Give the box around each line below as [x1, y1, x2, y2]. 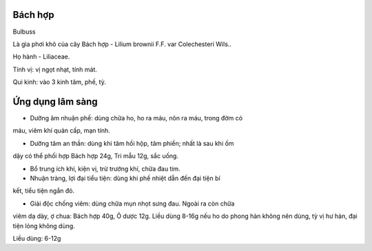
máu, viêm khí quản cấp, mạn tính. [12, 127, 110, 135]
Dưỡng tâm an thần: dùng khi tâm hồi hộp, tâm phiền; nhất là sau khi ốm [30, 139, 234, 147]
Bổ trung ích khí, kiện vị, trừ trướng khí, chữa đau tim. [30, 164, 180, 173]
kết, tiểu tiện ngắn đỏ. [12, 186, 75, 195]
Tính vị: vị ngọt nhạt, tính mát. [12, 65, 98, 74]
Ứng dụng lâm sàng [12, 96, 98, 107]
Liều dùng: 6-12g [12, 234, 61, 242]
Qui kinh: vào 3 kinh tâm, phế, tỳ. [12, 78, 106, 86]
